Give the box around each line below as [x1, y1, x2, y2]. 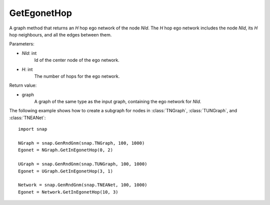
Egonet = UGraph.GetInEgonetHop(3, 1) [18, 168, 113, 174]
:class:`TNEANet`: [9, 115, 46, 121]
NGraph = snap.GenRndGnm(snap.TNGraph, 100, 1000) [18, 140, 145, 146]
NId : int [21, 50, 37, 56]
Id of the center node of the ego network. [34, 57, 119, 63]
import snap [18, 126, 47, 132]
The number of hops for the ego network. [34, 73, 120, 79]
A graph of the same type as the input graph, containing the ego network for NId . [34, 99, 201, 105]
